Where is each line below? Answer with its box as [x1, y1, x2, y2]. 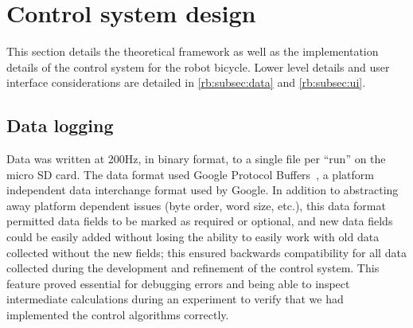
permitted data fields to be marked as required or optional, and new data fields [6, 213, 393, 229]
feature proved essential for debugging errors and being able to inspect [6, 275, 350, 291]
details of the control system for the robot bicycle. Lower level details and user [6, 58, 390, 75]
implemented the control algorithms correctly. [6, 307, 229, 323]
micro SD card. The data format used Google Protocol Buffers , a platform [6, 166, 374, 182]
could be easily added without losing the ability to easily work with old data [6, 228, 380, 245]
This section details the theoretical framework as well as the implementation [6, 43, 379, 60]
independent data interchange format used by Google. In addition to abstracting [6, 182, 399, 198]
